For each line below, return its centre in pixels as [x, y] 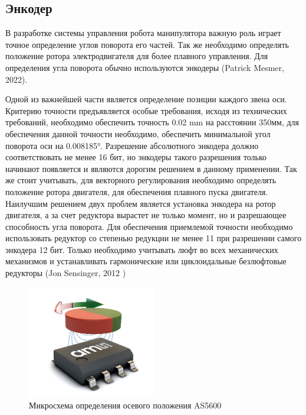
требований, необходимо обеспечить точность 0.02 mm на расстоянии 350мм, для [152, 122]
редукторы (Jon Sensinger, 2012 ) [66, 273]
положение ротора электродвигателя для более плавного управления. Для [137, 56]
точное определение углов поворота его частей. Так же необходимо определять [147, 44]
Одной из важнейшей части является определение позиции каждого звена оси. [146, 99]
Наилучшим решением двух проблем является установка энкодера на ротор [141, 203]
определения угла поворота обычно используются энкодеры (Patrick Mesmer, [145, 67]
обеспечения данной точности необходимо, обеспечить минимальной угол [138, 133]
